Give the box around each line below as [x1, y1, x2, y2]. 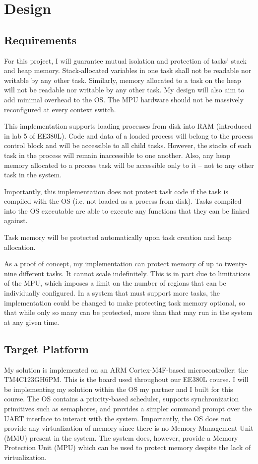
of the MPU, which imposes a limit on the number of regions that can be [4, 278, 226, 288]
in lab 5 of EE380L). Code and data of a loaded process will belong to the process [4, 130, 254, 141]
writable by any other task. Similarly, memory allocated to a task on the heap [4, 75, 241, 85]
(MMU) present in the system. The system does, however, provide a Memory [4, 432, 238, 443]
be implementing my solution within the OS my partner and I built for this [4, 384, 233, 394]
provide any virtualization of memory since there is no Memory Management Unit [4, 423, 254, 433]
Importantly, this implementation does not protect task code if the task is [4, 186, 228, 196]
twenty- [224, 258, 248, 269]
